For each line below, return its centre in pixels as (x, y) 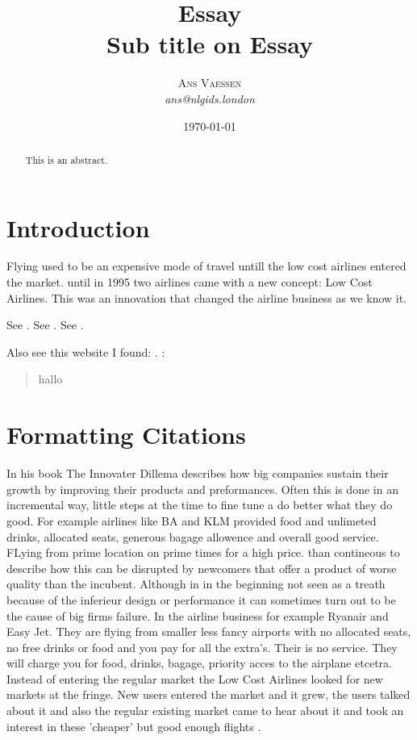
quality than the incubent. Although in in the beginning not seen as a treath (196, 584)
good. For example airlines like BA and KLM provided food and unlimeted (192, 520)
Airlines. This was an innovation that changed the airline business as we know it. (207, 297)
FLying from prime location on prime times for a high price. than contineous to (203, 552)
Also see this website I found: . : (86, 351)
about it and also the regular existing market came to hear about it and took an (205, 711)
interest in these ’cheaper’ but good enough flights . (134, 726)
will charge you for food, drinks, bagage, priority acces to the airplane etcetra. (200, 663)
